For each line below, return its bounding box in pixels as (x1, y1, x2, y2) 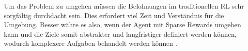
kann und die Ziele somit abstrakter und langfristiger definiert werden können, (4, 29, 237, 39)
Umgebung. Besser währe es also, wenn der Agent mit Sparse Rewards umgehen (4, 20, 241, 30)
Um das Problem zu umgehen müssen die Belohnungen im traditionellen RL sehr (4, 1, 244, 10)
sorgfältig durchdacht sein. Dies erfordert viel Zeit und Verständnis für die (4, 10, 224, 20)
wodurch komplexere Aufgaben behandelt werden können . (4, 38, 177, 48)
